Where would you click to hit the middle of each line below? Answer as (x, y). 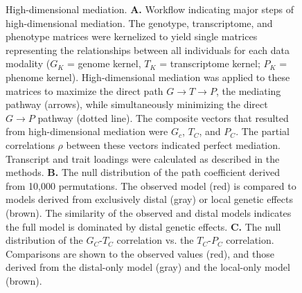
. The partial (263, 131)
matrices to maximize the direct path (85, 90)
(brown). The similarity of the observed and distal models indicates (149, 212)
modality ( (28, 63)
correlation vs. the (155, 240)
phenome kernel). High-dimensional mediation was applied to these (148, 77)
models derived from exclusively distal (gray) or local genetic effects (149, 199)
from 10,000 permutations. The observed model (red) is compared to (151, 185)
